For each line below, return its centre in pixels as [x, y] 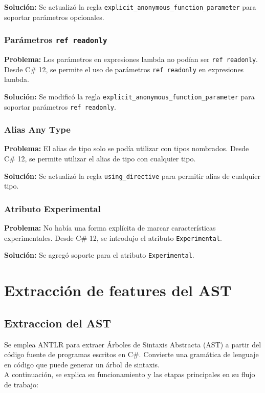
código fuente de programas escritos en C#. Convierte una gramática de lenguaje [131, 354]
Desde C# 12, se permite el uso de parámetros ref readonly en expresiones [124, 69]
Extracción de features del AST [118, 290]
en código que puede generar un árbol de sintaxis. [82, 364]
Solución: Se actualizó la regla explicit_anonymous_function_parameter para [130, 7]
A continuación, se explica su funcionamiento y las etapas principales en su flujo [130, 374]
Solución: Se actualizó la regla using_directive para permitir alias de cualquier [132, 175]
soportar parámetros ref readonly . [60, 106]
